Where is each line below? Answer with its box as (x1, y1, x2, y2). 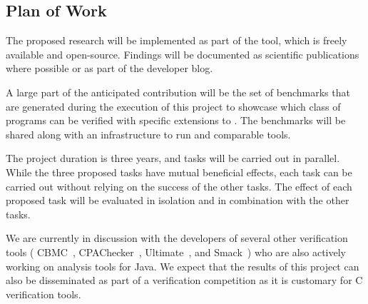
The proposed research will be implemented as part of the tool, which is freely (6, 33, 347, 48)
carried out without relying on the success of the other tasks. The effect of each (6, 178, 352, 193)
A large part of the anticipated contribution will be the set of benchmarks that (6, 84, 350, 99)
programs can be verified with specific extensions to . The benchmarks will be (6, 113, 346, 128)
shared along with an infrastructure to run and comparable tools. (6, 126, 291, 141)
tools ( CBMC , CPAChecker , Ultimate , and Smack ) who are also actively (6, 244, 346, 259)
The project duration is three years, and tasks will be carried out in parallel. (6, 151, 340, 166)
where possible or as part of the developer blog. (6, 61, 213, 76)
